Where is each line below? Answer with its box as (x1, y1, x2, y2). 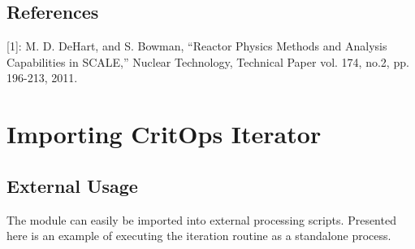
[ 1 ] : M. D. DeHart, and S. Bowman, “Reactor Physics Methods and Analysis (6, 37, 387, 55)
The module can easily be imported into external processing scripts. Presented (6, 211, 396, 228)
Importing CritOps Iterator (6, 117, 322, 151)
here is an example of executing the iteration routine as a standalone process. (6, 227, 391, 244)
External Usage (6, 173, 138, 198)
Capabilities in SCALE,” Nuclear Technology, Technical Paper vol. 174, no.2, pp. (6, 53, 409, 70)
